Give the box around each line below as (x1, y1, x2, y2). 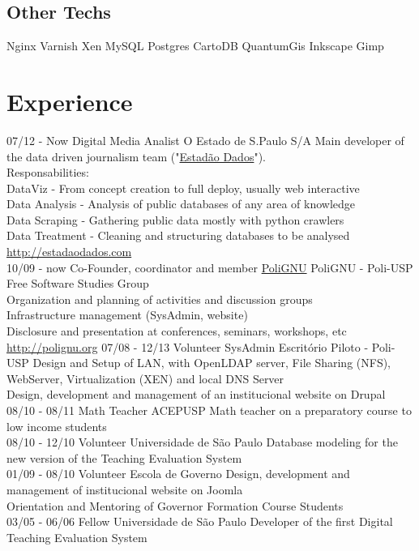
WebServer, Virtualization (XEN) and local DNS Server (6, 369, 284, 387)
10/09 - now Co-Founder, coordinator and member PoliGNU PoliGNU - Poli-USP (6, 258, 413, 275)
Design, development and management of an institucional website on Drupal (6, 386, 386, 403)
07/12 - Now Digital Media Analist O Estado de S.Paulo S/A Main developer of (6, 131, 404, 148)
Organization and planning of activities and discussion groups (6, 290, 313, 307)
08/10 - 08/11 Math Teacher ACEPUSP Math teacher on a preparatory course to (6, 402, 412, 419)
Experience (6, 84, 133, 117)
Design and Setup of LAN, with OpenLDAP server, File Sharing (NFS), (32, 354, 391, 371)
